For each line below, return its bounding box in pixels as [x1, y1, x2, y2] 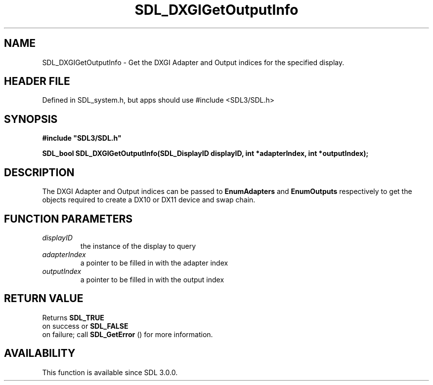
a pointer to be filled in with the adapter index [80, 258, 228, 267]
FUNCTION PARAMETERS [4, 212, 132, 225]
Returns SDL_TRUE [42, 313, 104, 322]
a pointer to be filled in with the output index [80, 275, 224, 284]
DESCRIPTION [4, 166, 75, 179]
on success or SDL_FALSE [42, 321, 129, 330]
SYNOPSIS [4, 113, 58, 125]
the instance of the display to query [80, 241, 196, 250]
